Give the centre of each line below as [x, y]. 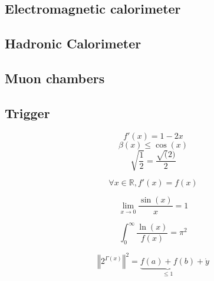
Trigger [27, 112]
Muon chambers [55, 78]
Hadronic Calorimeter [73, 43]
